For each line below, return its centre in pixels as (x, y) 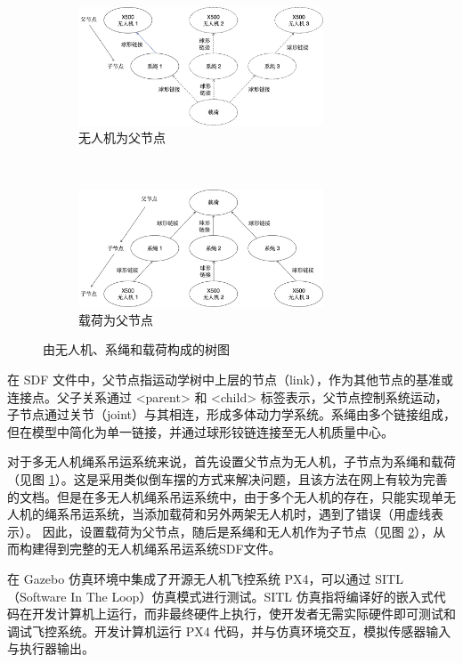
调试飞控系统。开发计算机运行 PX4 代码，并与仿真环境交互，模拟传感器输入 (229, 631)
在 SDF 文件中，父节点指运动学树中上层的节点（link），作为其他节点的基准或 (230, 380)
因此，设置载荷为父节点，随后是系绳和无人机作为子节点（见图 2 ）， (238, 531)
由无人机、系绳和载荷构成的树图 (136, 349)
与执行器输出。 (51, 648)
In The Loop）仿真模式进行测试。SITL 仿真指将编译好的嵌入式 (252, 596)
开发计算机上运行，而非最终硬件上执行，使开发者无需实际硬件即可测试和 (244, 614)
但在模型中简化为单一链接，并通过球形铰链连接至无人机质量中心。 (200, 431)
